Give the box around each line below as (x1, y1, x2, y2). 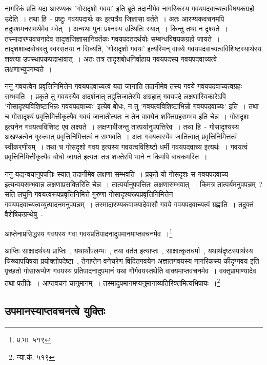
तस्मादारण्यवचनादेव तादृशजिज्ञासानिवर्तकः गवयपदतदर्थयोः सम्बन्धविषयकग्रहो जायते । (5, 33, 220, 44)
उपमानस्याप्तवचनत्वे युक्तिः (5, 302, 106, 318)
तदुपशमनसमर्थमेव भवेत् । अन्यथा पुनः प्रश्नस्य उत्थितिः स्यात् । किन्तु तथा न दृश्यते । (5, 23, 228, 34)
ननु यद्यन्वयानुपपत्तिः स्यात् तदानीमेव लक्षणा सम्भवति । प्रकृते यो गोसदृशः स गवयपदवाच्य (5, 168, 229, 179)
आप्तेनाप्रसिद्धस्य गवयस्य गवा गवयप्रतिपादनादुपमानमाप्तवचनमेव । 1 (5, 226, 173, 239)
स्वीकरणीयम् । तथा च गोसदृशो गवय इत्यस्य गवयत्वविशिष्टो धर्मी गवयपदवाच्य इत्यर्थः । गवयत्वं (5, 141, 248, 152)
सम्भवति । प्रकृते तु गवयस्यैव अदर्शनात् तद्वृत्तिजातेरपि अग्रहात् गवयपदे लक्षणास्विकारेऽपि (5, 90, 226, 101)
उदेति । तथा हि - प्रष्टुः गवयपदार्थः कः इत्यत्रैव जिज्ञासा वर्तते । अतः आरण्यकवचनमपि (5, 13, 224, 24)
